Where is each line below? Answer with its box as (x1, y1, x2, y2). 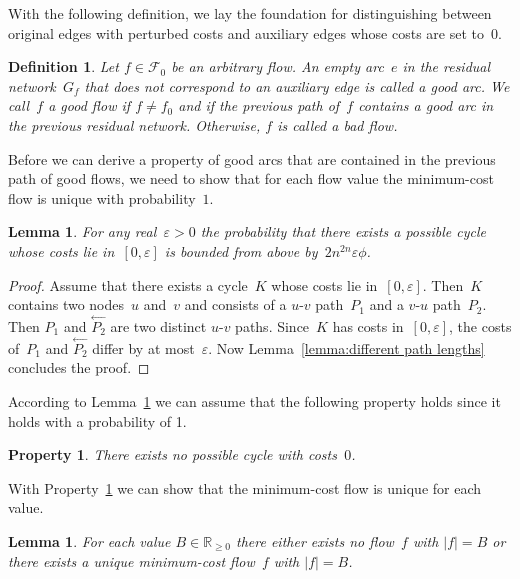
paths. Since (235, 315, 310, 336)
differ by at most (92, 337, 195, 358)
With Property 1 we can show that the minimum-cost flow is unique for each (8, 477, 482, 498)
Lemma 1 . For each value (8, 530, 171, 551)
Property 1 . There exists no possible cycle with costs (8, 444, 337, 465)
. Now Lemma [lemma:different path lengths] (208, 337, 485, 358)
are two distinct (110, 315, 207, 336)
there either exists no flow (236, 530, 394, 551)
